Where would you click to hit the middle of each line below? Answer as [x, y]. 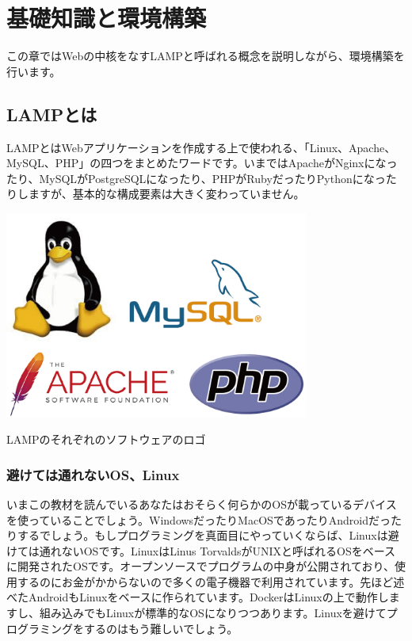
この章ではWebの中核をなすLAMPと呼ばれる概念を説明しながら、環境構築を [206, 56]
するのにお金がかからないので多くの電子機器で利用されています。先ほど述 [211, 581]
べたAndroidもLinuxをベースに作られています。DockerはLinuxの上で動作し [198, 597]
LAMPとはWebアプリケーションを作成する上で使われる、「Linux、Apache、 [201, 147]
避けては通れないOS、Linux [93, 474]
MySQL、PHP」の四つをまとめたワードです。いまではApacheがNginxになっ [202, 163]
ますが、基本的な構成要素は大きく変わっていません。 [166, 194]
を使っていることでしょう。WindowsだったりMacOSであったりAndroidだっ [198, 519]
